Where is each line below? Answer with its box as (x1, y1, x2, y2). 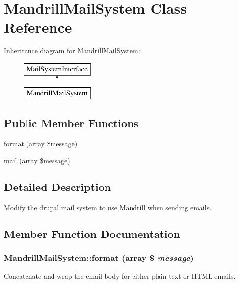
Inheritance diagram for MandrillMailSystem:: (4, 46, 142, 56)
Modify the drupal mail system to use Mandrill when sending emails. (4, 202, 212, 212)
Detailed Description (4, 179, 111, 194)
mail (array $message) (4, 155, 70, 165)
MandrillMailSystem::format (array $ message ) (4, 251, 194, 263)
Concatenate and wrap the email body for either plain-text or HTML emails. (4, 271, 236, 281)
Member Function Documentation (4, 226, 181, 241)
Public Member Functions (4, 116, 138, 131)
